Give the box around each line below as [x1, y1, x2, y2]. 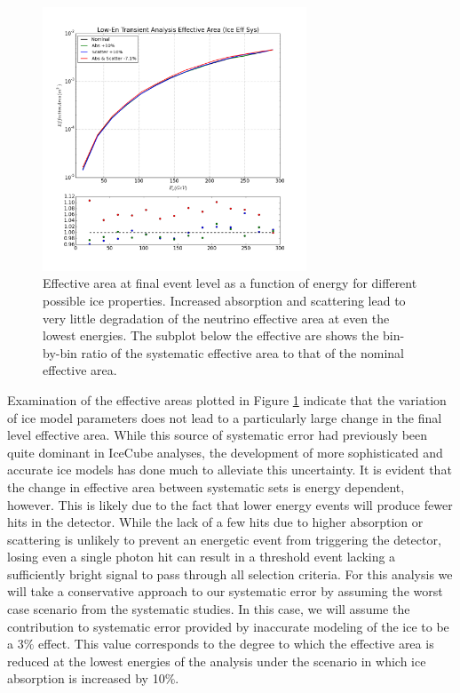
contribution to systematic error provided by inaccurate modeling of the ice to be [7, 617, 449, 635]
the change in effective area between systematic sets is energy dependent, [7, 477, 405, 496]
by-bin [43, 343, 77, 362]
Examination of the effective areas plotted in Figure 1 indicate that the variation [7, 390, 447, 409]
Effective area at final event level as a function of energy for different [43, 274, 417, 292]
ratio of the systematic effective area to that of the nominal [81, 343, 404, 362]
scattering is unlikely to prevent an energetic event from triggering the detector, [7, 530, 441, 548]
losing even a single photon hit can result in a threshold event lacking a [7, 547, 396, 566]
